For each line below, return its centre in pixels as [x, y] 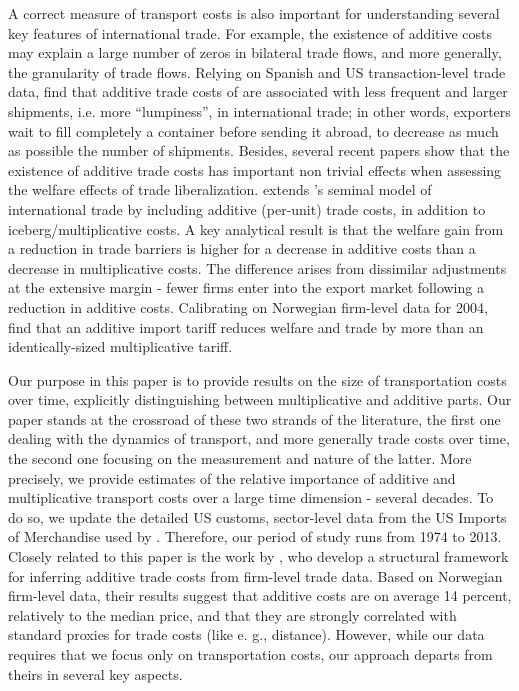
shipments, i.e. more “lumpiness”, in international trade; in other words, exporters [259, 110]
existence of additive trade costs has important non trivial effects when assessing [255, 169]
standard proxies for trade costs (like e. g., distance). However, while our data [246, 634]
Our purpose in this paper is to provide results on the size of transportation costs [257, 379]
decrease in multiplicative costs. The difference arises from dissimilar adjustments [257, 267]
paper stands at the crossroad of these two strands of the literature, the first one [254, 418]
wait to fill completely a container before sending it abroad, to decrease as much [253, 130]
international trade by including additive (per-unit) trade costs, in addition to [247, 208]
